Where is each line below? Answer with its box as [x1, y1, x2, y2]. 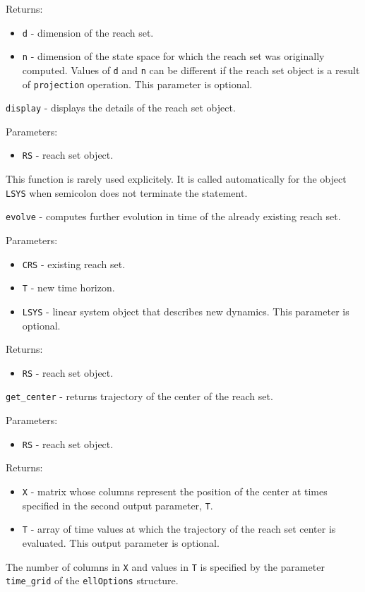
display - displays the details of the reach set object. [6, 100, 236, 115]
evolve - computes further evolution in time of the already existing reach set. [6, 209, 341, 224]
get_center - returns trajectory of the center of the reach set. [6, 389, 273, 404]
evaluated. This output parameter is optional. [22, 535, 220, 550]
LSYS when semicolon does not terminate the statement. [6, 185, 248, 200]
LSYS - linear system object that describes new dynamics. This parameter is [22, 303, 349, 318]
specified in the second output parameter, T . [22, 497, 213, 512]
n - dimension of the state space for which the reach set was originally [22, 49, 325, 64]
